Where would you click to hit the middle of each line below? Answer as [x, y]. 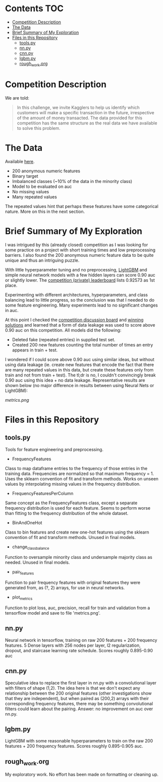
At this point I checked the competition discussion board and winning [74, 320]
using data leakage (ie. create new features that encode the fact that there [80, 365]
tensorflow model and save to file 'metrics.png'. [53, 613]
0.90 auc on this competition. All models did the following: [63, 330]
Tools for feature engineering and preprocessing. [54, 449]
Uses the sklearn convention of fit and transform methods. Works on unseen [82, 478]
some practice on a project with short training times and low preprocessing [80, 250]
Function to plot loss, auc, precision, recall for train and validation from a [78, 608]
